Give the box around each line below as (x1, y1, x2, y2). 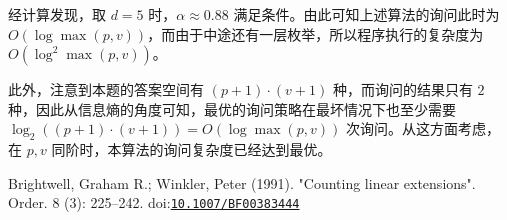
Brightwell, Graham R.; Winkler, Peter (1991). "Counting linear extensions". (8, 172, 476, 193)
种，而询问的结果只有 (332, 79, 473, 100)
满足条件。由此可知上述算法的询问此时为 (233, 4, 500, 24)
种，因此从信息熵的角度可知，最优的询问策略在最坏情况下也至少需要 (8, 98, 456, 119)
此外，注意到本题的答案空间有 (8, 79, 204, 100)
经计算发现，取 (8, 4, 106, 24)
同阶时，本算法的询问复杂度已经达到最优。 (51, 139, 332, 160)
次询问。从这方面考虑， (345, 118, 500, 139)
